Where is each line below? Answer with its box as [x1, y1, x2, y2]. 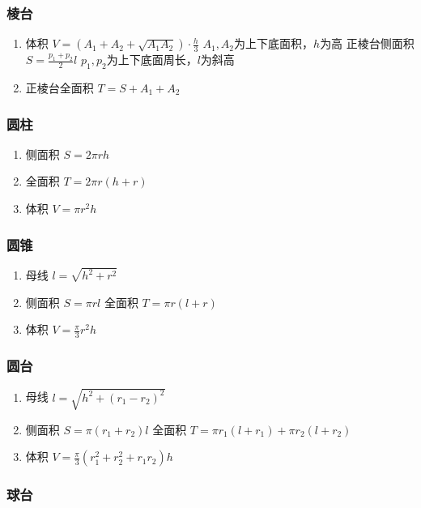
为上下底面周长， [106, 51, 198, 68]
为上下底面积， [234, 35, 314, 52]
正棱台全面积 [25, 79, 94, 96]
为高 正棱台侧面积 [320, 35, 415, 52]
